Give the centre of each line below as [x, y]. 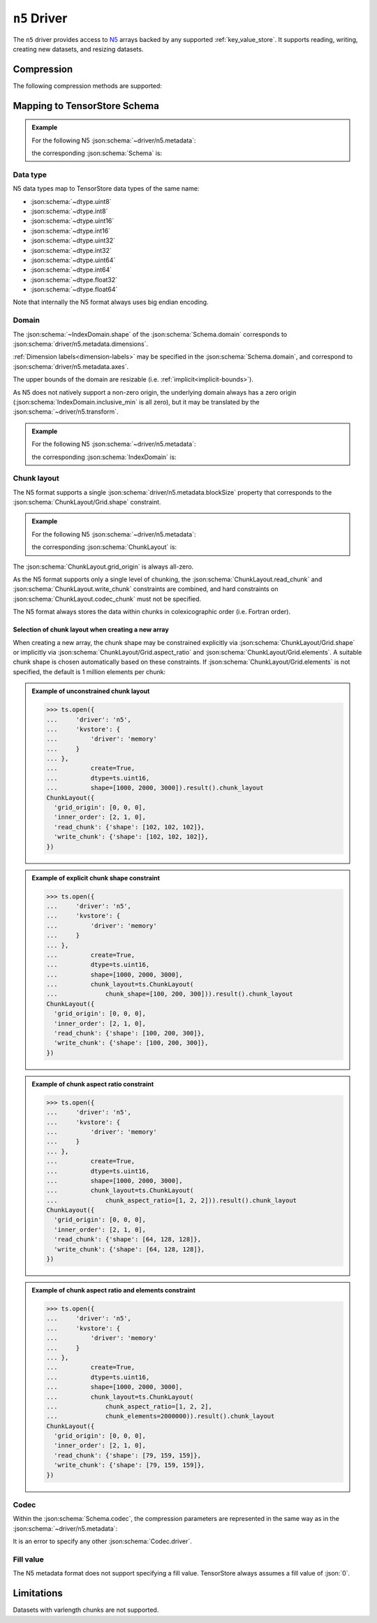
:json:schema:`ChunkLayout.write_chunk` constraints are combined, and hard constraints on [146, 589]
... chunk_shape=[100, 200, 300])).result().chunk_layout [170, 994]
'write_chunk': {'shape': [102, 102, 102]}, [131, 837]
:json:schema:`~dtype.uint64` [73, 260]
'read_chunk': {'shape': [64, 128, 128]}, [127, 1239]
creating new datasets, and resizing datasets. [78, 49]
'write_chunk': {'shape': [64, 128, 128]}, [129, 1249]
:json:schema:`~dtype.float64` [74, 289]
